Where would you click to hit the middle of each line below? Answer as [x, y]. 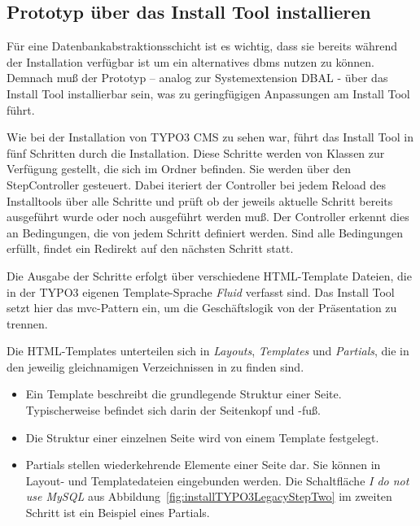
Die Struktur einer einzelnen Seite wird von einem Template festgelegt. [202, 437]
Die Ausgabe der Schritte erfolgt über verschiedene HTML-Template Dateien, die [209, 275]
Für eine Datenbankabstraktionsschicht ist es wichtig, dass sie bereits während [202, 46]
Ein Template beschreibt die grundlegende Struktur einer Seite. [184, 394]
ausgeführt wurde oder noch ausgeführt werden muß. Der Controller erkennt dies [208, 217]
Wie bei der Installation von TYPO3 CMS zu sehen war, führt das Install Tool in [210, 137]
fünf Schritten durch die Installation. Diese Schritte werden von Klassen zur [196, 152]
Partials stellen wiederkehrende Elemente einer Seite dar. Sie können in [203, 465]
